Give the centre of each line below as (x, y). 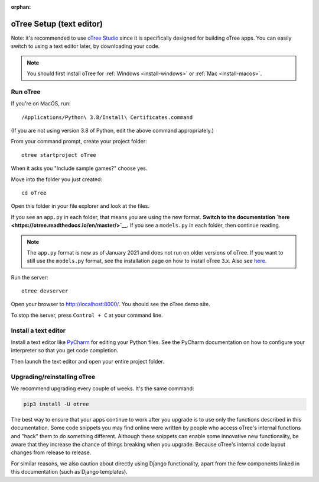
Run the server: (30, 277)
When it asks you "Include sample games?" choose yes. (79, 168)
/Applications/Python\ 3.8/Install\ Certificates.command (107, 117)
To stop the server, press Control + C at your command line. (87, 315)
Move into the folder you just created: (57, 179)
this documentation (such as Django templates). (69, 472)
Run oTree (26, 92)
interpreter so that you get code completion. (65, 351)
